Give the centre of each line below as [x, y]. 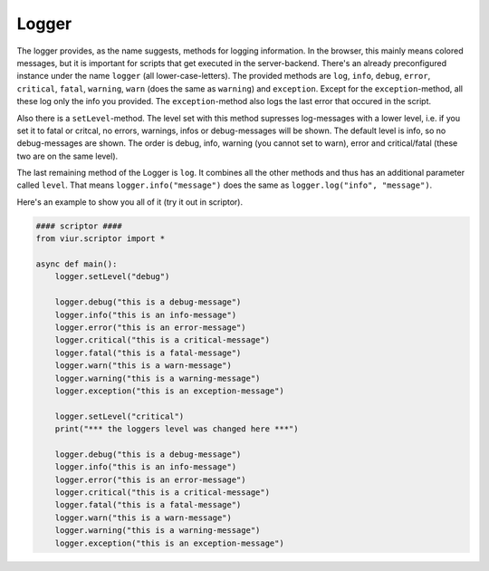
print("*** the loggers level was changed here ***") [177, 429]
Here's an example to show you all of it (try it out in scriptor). [130, 202]
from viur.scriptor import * [101, 239]
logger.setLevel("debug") [112, 277]
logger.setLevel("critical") [120, 416]
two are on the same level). [67, 156]
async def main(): [77, 264]
